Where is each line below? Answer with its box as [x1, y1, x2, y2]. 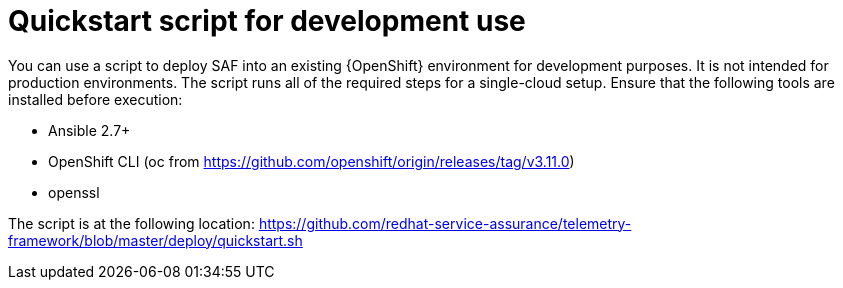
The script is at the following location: [8, 214, 255, 232]
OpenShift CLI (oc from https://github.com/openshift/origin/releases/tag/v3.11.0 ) [48, 152, 575, 170]
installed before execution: [8, 90, 183, 108]
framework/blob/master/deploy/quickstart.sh [8, 231, 303, 249]
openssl [48, 183, 100, 201]
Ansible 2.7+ [48, 121, 131, 139]
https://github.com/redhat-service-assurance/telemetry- [258, 214, 632, 232]
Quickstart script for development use [8, 4, 526, 38]
